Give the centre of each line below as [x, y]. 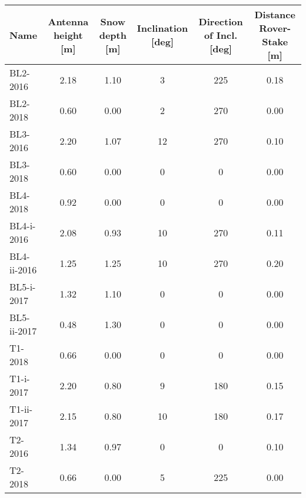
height [68, 35]
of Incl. [221, 35]
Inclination [162, 28]
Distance [275, 14]
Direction [221, 21]
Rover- [275, 28]
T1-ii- [21, 409]
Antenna [68, 21]
